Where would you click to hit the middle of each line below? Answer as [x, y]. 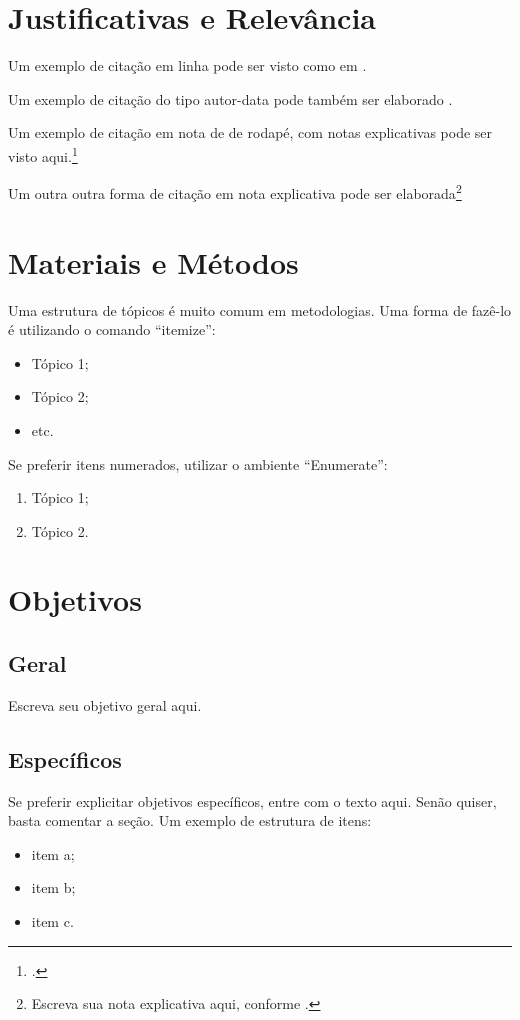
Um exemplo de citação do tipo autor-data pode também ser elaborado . [230, 98]
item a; [53, 853]
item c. [52, 921]
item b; [53, 887]
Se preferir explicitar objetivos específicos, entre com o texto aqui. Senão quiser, [252, 800]
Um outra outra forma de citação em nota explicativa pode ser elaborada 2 [235, 191]
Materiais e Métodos [153, 261]
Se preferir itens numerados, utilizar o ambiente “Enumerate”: [198, 463]
